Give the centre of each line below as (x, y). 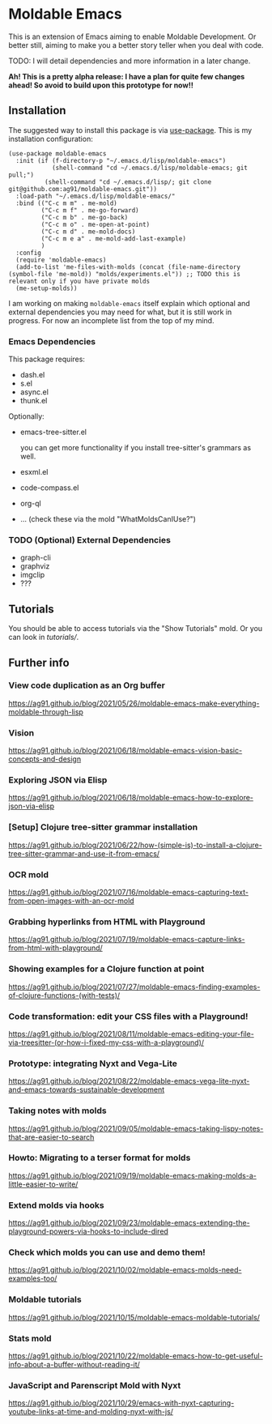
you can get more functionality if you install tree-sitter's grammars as (136, 448)
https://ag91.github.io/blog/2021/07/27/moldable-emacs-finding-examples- (134, 987)
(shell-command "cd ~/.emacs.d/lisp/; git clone (128, 182)
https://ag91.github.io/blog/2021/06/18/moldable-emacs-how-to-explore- (131, 798)
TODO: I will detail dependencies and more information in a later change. (130, 61)
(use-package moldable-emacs (57, 153)
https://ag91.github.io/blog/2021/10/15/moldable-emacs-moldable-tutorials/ (134, 1317)
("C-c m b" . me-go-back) (85, 217)
